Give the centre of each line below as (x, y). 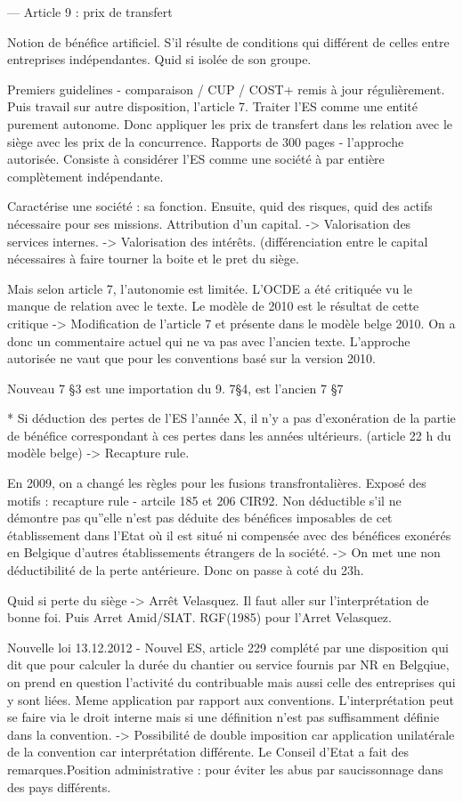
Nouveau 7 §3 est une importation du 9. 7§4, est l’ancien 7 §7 (175, 388)
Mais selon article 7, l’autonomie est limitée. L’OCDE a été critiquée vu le (210, 288)
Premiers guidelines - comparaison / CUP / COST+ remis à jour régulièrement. (226, 89)
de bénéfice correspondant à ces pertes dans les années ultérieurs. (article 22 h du (229, 435)
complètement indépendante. (85, 176)
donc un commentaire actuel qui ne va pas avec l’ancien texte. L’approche (209, 340)
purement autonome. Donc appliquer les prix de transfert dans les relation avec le (230, 123)
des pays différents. (59, 786)
